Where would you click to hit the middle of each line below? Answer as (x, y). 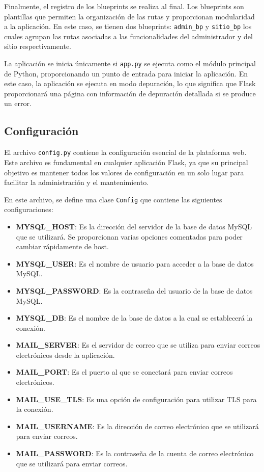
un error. (18, 103)
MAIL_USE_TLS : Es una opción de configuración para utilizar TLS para (136, 399)
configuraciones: (29, 209)
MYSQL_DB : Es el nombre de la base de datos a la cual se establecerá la (134, 318)
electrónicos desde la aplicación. (65, 355)
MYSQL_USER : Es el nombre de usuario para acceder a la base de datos (135, 263)
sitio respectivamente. (38, 46)
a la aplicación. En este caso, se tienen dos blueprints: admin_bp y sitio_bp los (128, 26)
